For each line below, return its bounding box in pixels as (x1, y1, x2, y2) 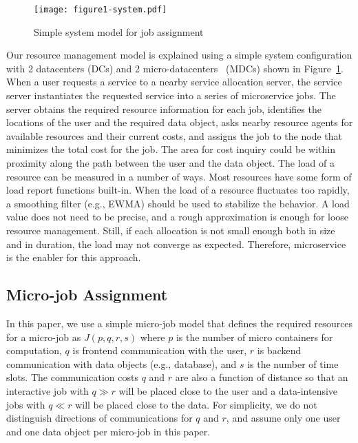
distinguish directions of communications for (6, 411, 193, 425)
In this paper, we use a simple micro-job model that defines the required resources (6, 316, 353, 330)
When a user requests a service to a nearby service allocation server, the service (6, 74, 342, 89)
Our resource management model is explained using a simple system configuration (6, 48, 352, 62)
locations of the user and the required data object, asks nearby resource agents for (6, 115, 353, 130)
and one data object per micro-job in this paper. (6, 424, 211, 438)
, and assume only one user (226, 411, 341, 425)
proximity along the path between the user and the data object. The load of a (6, 156, 335, 169)
